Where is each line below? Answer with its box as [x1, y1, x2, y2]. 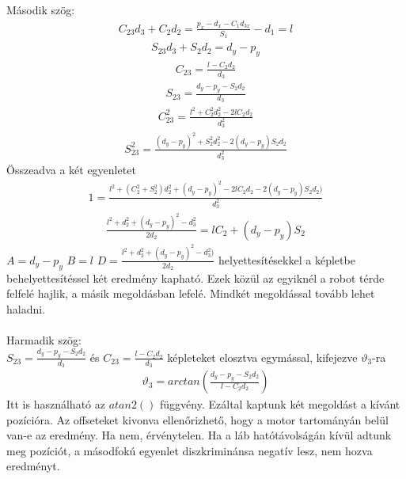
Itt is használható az [6, 396, 105, 412]
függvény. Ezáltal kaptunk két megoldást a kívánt [160, 396, 400, 412]
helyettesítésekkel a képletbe [218, 251, 355, 268]
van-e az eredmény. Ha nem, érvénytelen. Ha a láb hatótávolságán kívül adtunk [6, 427, 392, 443]
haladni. [6, 300, 46, 317]
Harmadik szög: [6, 331, 82, 348]
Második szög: [6, 2, 75, 17]
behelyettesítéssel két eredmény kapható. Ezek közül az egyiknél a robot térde [6, 269, 385, 286]
